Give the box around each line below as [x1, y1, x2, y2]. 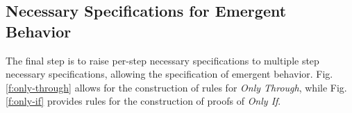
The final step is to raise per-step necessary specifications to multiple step [6, 53, 319, 67]
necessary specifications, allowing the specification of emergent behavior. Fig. [6, 67, 333, 81]
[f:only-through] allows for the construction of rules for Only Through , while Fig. [6, 80, 347, 94]
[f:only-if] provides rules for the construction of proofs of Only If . [6, 94, 281, 108]
